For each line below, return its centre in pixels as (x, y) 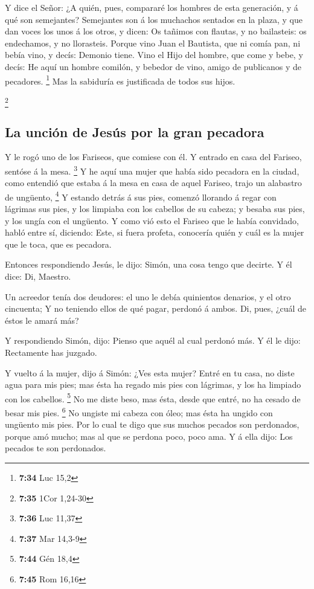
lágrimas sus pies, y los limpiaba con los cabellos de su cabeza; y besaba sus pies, (155, 209)
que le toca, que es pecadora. (58, 244)
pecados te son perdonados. (56, 448)
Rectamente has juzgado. (51, 352)
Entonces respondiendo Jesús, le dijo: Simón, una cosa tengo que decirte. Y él (149, 264)
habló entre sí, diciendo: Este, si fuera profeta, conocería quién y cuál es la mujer (155, 232)
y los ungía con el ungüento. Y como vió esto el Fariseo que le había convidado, (152, 220)
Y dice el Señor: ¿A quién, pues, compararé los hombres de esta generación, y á (152, 7)
